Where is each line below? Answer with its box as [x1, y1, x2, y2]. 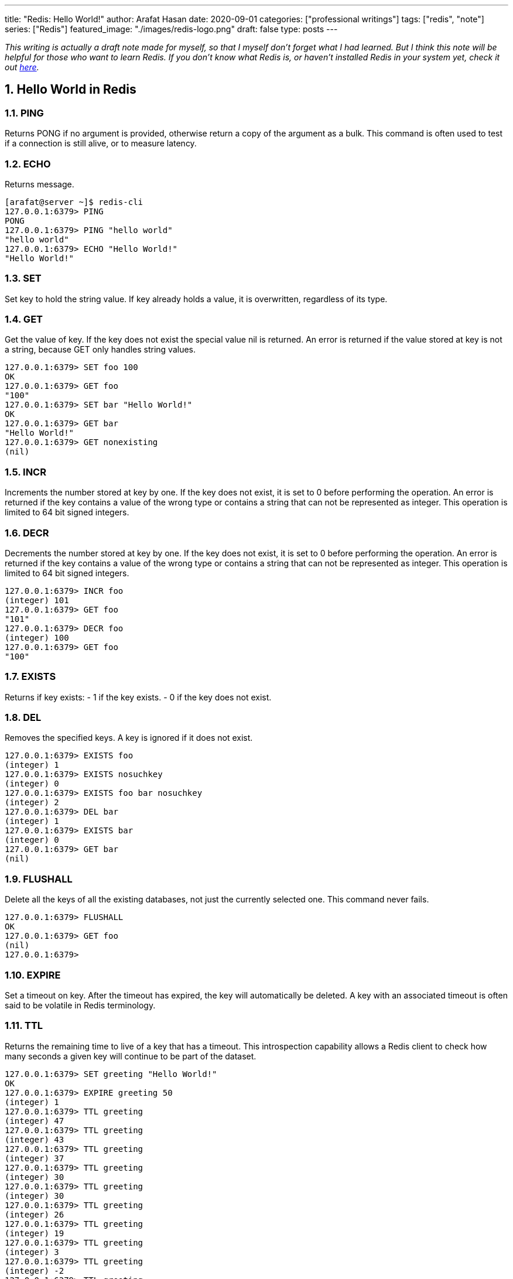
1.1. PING [5, 107, 44, 119]
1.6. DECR [5, 526, 49, 539]
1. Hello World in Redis [5, 82, 136, 97]
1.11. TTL [5, 1020, 43, 1032]
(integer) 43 [5, 1134, 64, 1144]
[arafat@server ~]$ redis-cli [5, 197, 143, 207]
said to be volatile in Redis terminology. [5, 1000, 156, 1010]
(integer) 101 [5, 595, 69, 605]
